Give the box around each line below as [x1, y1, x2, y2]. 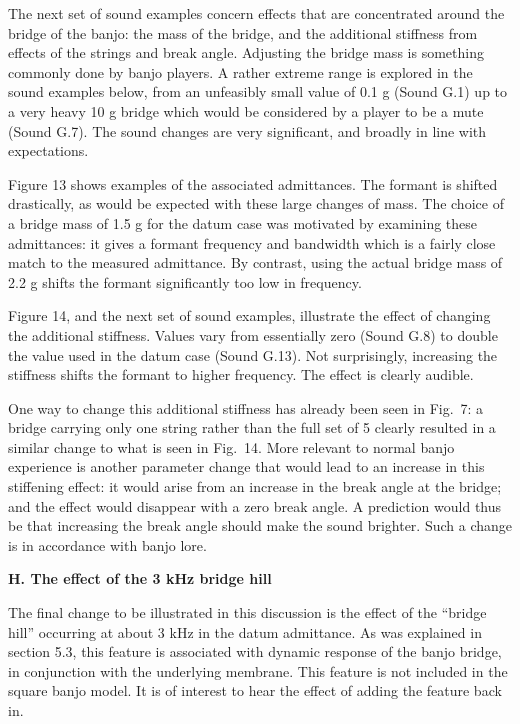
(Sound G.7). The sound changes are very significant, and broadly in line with [8, 120, 487, 141]
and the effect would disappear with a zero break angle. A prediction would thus [8, 495, 502, 516]
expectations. [8, 140, 89, 161]
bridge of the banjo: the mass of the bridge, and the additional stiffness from [8, 22, 478, 43]
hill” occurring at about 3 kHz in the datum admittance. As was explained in [8, 621, 482, 642]
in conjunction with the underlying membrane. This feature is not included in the [8, 660, 508, 681]
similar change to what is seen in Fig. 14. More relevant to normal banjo [8, 436, 455, 457]
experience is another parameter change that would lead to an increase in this [8, 456, 485, 477]
